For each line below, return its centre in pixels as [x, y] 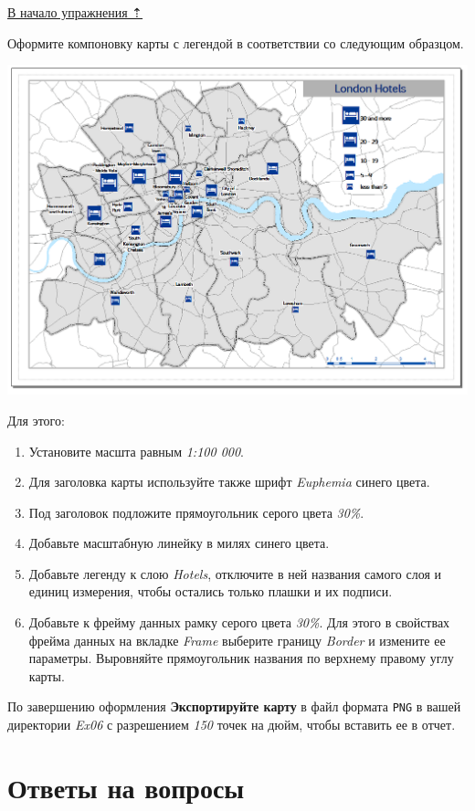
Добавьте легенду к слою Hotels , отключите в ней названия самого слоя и [235, 573]
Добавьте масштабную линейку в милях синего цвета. [179, 543]
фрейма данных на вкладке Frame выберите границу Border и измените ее [237, 640]
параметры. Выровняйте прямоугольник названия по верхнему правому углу [241, 658]
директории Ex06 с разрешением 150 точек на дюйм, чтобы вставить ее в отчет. [232, 725]
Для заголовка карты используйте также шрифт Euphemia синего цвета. [229, 482]
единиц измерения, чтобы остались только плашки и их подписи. [211, 591]
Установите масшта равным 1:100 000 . [137, 451]
